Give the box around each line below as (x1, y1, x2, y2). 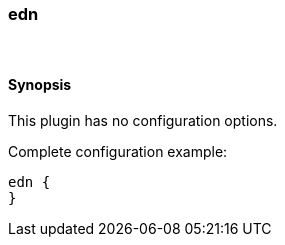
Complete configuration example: (8, 142, 228, 160)
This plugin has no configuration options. (8, 111, 278, 129)
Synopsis (8, 75, 72, 93)
